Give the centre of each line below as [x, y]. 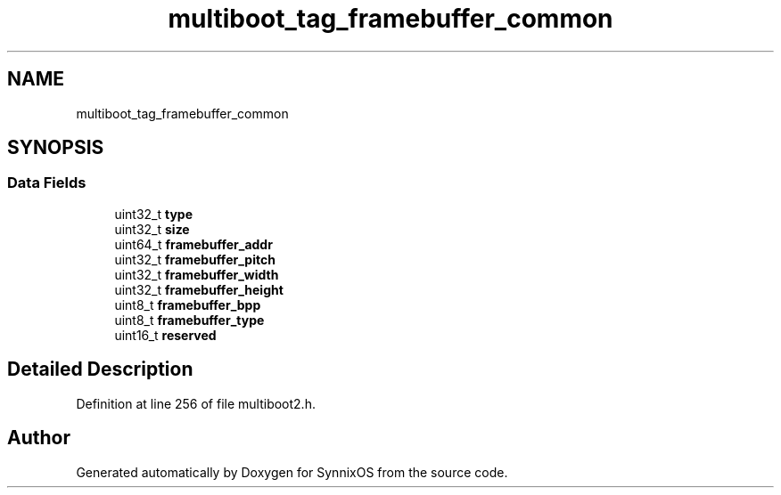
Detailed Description [100, 369]
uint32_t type [154, 214]
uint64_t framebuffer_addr [193, 244]
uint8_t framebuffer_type [189, 320]
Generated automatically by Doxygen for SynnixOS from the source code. [292, 472]
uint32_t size [152, 229]
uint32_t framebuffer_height [199, 289]
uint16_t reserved [165, 335]
